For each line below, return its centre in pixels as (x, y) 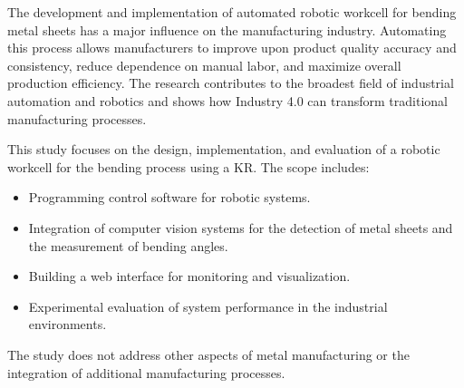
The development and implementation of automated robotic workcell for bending (232, 12)
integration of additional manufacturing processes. (146, 372)
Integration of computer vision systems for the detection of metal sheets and (241, 227)
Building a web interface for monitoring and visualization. (189, 276)
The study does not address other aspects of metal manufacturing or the (208, 354)
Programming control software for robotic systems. (169, 197)
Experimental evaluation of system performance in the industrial (208, 306)
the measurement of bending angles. (128, 245)
